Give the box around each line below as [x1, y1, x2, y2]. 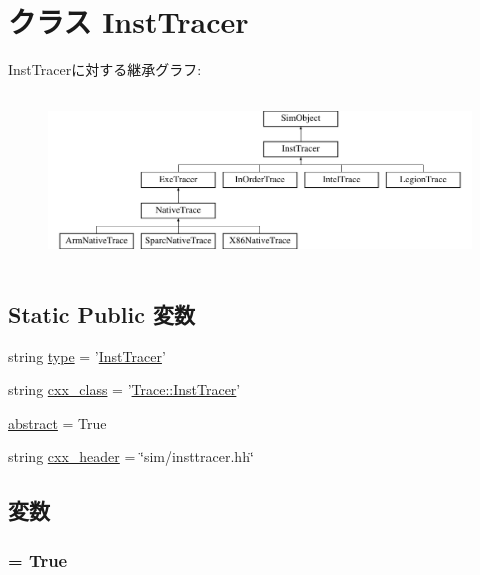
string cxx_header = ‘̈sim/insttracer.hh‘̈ [8, 446, 254, 467]
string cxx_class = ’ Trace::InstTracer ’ [8, 379, 241, 400]
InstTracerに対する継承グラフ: [8, 59, 202, 80]
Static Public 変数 [8, 298, 195, 329]
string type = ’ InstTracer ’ [8, 345, 166, 366]
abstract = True [8, 412, 107, 433]
